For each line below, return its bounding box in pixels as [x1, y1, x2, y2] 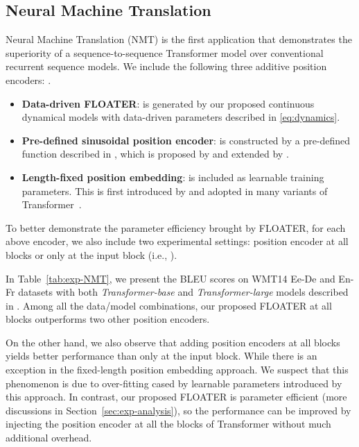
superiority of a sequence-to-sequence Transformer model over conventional [6, 45, 324, 60]
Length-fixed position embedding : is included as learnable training [21, 169, 324, 184]
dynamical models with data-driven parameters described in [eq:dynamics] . [21, 110, 340, 124]
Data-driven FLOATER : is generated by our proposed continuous [21, 96, 315, 110]
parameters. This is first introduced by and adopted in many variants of [21, 183, 328, 198]
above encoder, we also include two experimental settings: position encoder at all [6, 234, 349, 248]
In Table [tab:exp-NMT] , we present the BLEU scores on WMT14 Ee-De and [6, 271, 335, 285]
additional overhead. [6, 430, 92, 445]
